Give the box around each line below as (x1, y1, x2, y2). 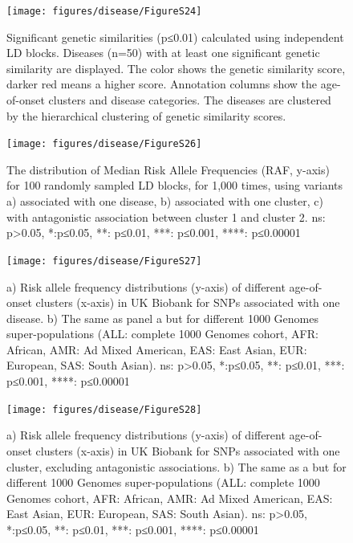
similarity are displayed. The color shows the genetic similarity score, (6, 59, 346, 76)
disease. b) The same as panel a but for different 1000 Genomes (6, 309, 319, 326)
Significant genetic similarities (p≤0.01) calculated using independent (6, 28, 344, 45)
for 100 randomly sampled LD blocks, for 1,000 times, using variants (6, 177, 343, 194)
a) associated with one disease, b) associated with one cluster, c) (6, 193, 323, 210)
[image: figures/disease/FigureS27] (6, 255, 202, 267)
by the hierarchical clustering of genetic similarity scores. (6, 107, 286, 124)
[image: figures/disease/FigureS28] (6, 403, 202, 415)
